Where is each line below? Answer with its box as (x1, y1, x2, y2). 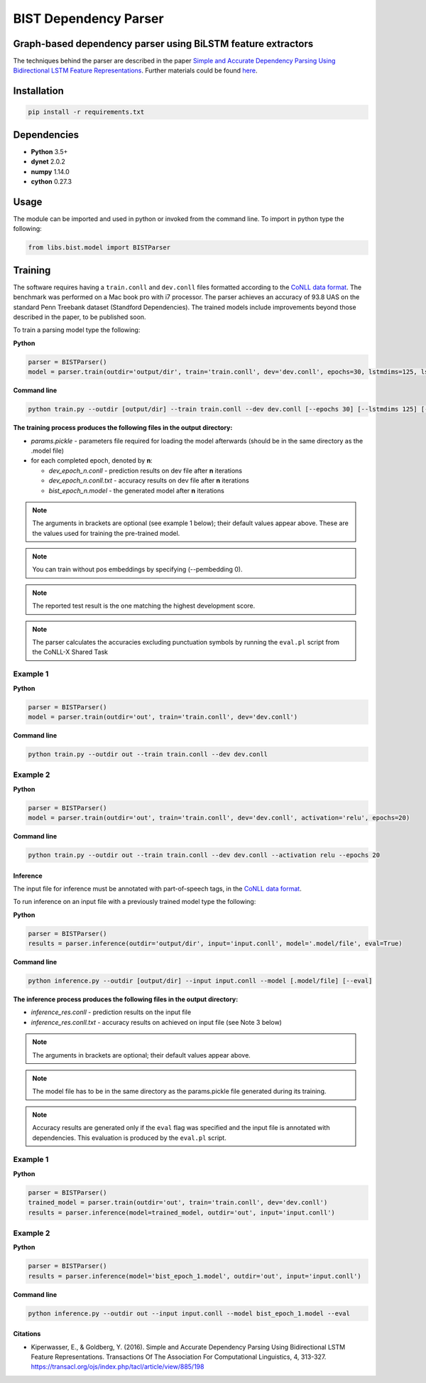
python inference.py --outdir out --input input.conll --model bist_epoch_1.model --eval (28, 1309, 351, 1318)
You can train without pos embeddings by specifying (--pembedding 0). (32, 565, 243, 574)
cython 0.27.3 (31, 178, 72, 186)
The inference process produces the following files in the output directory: (13, 995, 239, 1003)
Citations (13, 1330, 41, 1338)
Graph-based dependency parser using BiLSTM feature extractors (13, 38, 314, 50)
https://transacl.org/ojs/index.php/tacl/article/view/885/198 (31, 1362, 204, 1371)
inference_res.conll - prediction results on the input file (31, 1008, 192, 1016)
